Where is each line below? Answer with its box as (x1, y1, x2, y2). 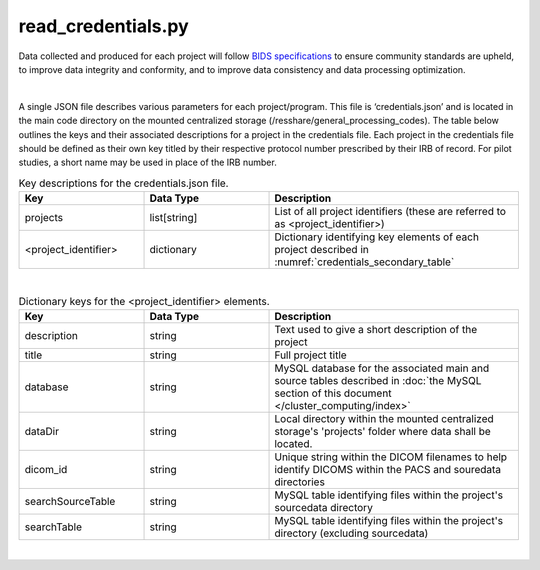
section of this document (274, 386, 392, 400)
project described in (274, 243, 369, 257)
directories (274, 475, 325, 489)
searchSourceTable (24, 494, 116, 508)
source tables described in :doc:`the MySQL (274, 373, 482, 387)
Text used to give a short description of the (274, 322, 478, 336)
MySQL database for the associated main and (274, 361, 490, 375)
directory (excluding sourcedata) (274, 526, 429, 540)
